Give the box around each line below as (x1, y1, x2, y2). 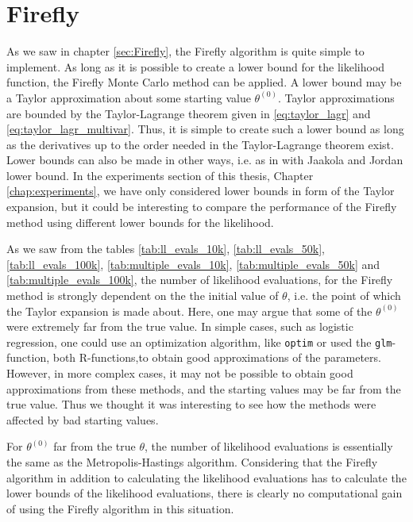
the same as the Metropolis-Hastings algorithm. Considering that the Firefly (6, 454, 378, 470)
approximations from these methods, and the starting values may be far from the (6, 380, 401, 397)
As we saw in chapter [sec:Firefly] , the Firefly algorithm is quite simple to (6, 43, 365, 59)
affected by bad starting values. (6, 411, 159, 428)
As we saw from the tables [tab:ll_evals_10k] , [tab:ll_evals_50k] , (6, 240, 326, 257)
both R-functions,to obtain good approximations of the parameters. (52, 349, 381, 366)
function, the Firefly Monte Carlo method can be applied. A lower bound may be (6, 74, 402, 90)
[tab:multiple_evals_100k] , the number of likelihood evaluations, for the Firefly (6, 271, 393, 288)
